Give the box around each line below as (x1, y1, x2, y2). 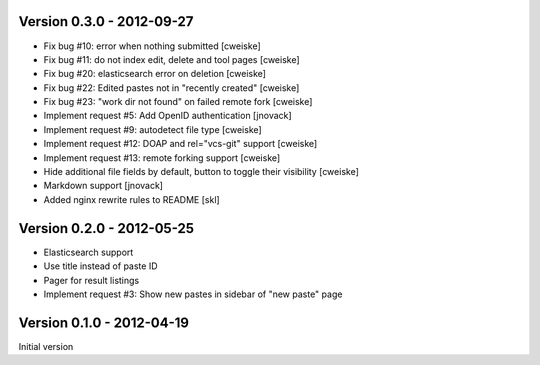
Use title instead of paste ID (43, 260, 158, 272)
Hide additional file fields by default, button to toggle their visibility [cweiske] (43, 166, 359, 178)
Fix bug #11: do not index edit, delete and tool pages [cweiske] (43, 53, 300, 65)
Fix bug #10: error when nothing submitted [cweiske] (43, 40, 261, 52)
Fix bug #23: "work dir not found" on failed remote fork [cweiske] (43, 96, 313, 108)
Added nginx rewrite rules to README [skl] (43, 193, 220, 205)
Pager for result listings (43, 274, 140, 286)
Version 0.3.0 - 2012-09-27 (18, 13, 194, 30)
